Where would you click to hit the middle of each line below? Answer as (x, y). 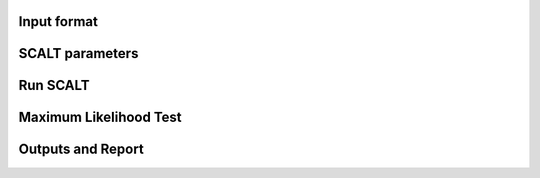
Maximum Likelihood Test (100, 117)
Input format (58, 21)
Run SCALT (54, 85)
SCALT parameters (78, 53)
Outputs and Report (81, 149)
